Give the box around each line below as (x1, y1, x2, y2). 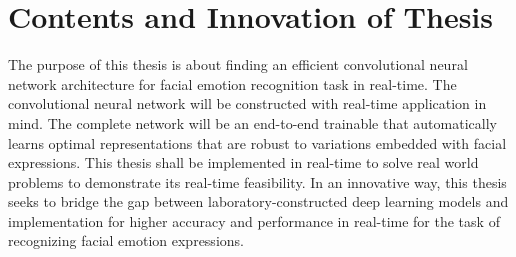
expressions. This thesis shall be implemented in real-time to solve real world (8, 152, 479, 173)
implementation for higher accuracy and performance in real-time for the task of (8, 210, 500, 231)
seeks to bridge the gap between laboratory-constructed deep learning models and (8, 191, 509, 212)
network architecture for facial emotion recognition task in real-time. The (8, 73, 457, 94)
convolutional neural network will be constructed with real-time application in (8, 93, 487, 114)
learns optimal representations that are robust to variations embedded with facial (8, 132, 507, 153)
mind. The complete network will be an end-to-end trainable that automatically (8, 112, 497, 133)
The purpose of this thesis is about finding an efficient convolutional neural (8, 54, 468, 75)
